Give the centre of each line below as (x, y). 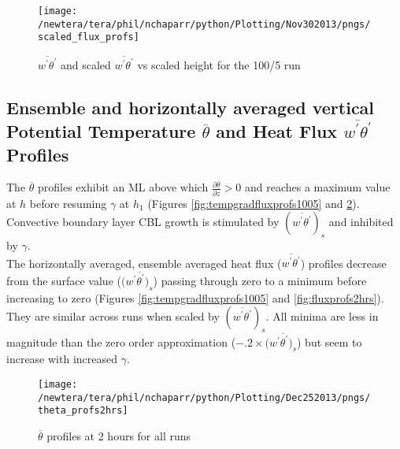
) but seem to (330, 341)
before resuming (68, 203)
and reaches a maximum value (318, 187)
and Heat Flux (277, 131)
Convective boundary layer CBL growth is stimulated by (143, 222)
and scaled (85, 64)
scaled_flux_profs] (89, 37)
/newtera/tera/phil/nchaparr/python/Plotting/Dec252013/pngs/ (204, 397)
